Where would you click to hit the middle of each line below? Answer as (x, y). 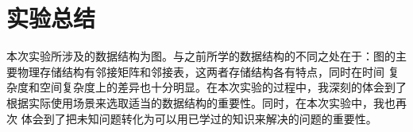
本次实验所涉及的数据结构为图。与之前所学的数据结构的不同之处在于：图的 (201, 56)
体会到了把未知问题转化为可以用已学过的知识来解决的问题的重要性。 (199, 118)
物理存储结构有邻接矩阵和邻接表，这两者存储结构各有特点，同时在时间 (201, 71)
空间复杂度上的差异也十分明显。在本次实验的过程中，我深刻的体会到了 (223, 87)
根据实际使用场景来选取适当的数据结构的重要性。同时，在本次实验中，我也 (201, 102)
